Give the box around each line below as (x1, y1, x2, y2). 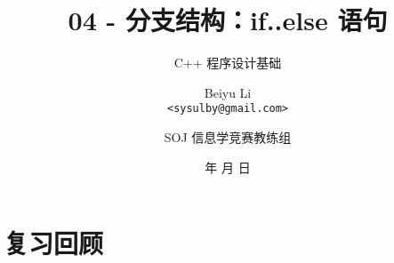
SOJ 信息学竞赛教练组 (164, 127, 292, 146)
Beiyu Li (204, 83, 252, 101)
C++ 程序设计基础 (173, 53, 282, 72)
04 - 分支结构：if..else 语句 (68, 2, 388, 38)
